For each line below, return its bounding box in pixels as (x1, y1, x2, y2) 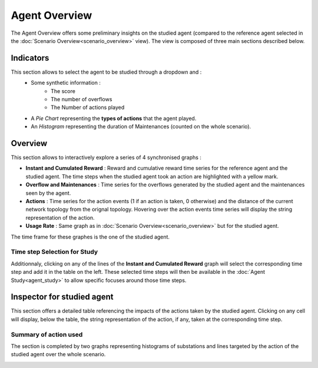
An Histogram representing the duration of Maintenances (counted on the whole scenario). (31, 123, 251, 130)
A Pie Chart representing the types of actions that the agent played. (31, 115, 197, 122)
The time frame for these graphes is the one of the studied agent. (11, 233, 170, 240)
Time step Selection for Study (11, 248, 98, 256)
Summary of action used (11, 330, 83, 339)
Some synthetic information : (31, 79, 101, 87)
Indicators (11, 53, 49, 63)
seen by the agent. (25, 189, 71, 197)
